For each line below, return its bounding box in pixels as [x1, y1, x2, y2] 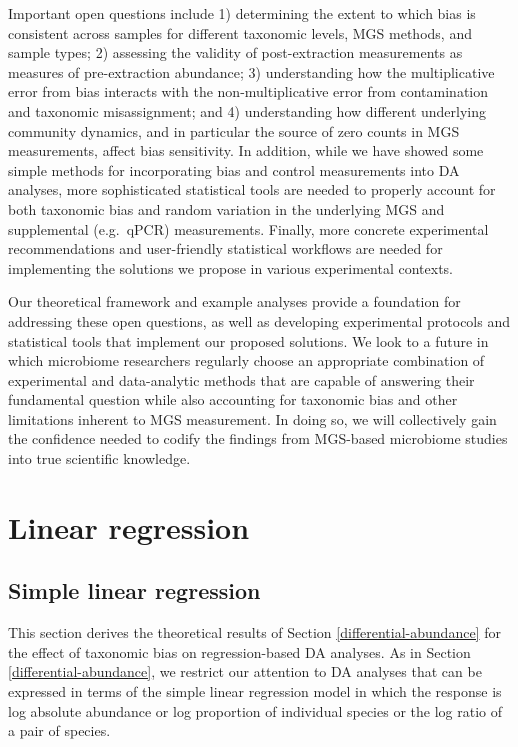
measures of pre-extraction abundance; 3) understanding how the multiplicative [8, 61, 495, 82]
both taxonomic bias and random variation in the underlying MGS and [8, 198, 445, 219]
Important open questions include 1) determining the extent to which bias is [8, 3, 476, 23]
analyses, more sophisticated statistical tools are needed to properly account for [8, 179, 496, 200]
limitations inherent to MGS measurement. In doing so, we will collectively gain [8, 408, 497, 429]
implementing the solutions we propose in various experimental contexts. [8, 257, 453, 278]
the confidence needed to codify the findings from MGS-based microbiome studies [8, 428, 508, 449]
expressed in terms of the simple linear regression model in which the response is [8, 681, 502, 702]
